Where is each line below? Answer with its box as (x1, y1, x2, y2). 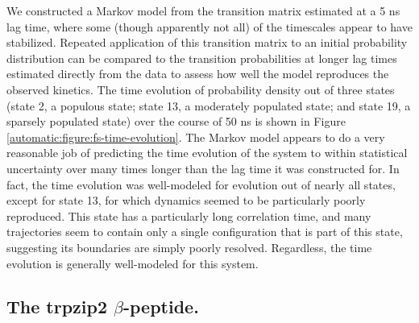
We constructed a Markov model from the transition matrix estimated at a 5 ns (6, 2, 400, 19)
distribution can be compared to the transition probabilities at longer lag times (6, 49, 397, 66)
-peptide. (122, 294, 199, 319)
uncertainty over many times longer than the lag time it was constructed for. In (6, 159, 400, 176)
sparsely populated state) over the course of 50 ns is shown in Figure (6, 113, 346, 130)
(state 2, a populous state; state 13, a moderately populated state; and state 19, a (6, 97, 411, 114)
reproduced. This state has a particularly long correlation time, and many (6, 207, 371, 224)
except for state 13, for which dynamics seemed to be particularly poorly (6, 192, 366, 209)
